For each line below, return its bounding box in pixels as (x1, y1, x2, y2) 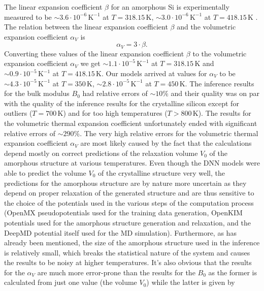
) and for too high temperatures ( (63, 108, 168, 118)
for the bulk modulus (4, 88, 70, 99)
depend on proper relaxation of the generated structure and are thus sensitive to (4, 187, 254, 198)
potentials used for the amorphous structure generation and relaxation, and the (4, 217, 251, 228)
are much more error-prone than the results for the (37, 267, 195, 277)
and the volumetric (177, 21, 236, 32)
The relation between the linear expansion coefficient (4, 21, 168, 32)
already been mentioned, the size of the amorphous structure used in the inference (4, 237, 260, 248)
